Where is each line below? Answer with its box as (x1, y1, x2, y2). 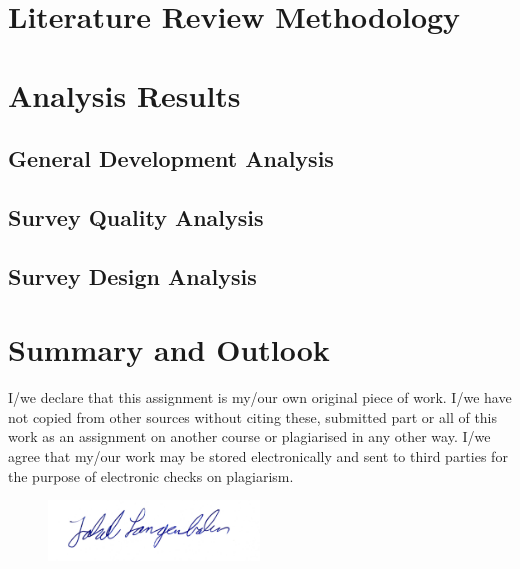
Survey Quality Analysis (8, 201, 264, 232)
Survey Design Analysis (8, 260, 257, 291)
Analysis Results (8, 74, 241, 115)
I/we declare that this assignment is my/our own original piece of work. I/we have (8, 387, 512, 408)
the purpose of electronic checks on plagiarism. (8, 465, 294, 486)
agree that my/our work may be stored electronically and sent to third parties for (8, 446, 508, 466)
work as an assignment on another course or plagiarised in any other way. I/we (8, 426, 491, 447)
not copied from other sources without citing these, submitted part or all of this (8, 406, 498, 427)
